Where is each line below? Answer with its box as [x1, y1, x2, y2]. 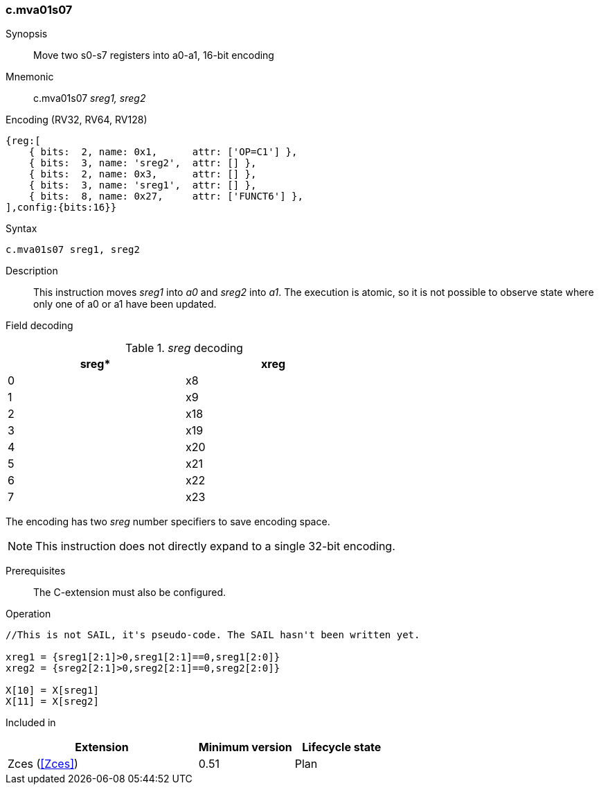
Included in [6, 717, 56, 729]
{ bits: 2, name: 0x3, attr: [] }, [28, 168, 257, 180]
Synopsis [6, 28, 48, 40]
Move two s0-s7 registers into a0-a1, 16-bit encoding [33, 49, 274, 62]
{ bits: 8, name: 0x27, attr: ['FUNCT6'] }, [28, 191, 303, 202]
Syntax [6, 222, 37, 235]
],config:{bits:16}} [6, 202, 117, 213]
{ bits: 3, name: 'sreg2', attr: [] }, [28, 157, 257, 169]
